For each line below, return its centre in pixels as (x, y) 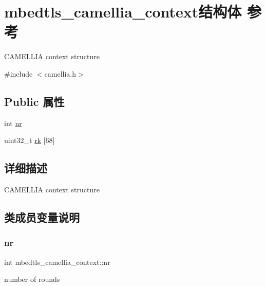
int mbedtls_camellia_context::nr (57, 262)
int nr (13, 123)
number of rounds (32, 279)
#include (18, 73)
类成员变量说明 (42, 217)
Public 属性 (34, 101)
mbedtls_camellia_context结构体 (123, 12)
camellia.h (60, 73)
